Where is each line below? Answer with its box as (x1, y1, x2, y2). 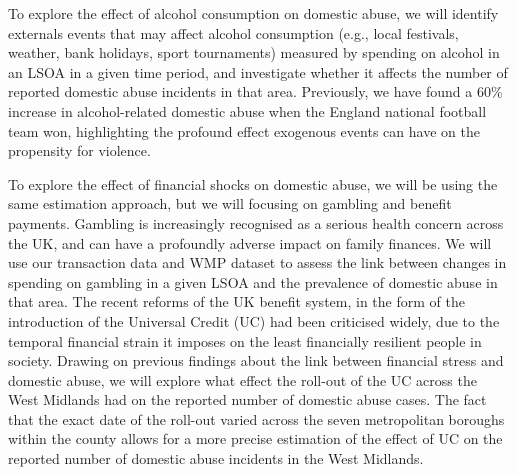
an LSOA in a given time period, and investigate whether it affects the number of (8, 61, 508, 82)
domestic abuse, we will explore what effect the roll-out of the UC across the (8, 369, 477, 390)
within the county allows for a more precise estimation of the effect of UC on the (8, 428, 503, 449)
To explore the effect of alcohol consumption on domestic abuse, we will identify (8, 3, 499, 23)
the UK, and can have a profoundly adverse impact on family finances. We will (8, 232, 492, 253)
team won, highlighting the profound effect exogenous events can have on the (8, 120, 480, 141)
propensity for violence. (8, 140, 151, 161)
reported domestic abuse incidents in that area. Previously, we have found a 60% (8, 81, 503, 102)
